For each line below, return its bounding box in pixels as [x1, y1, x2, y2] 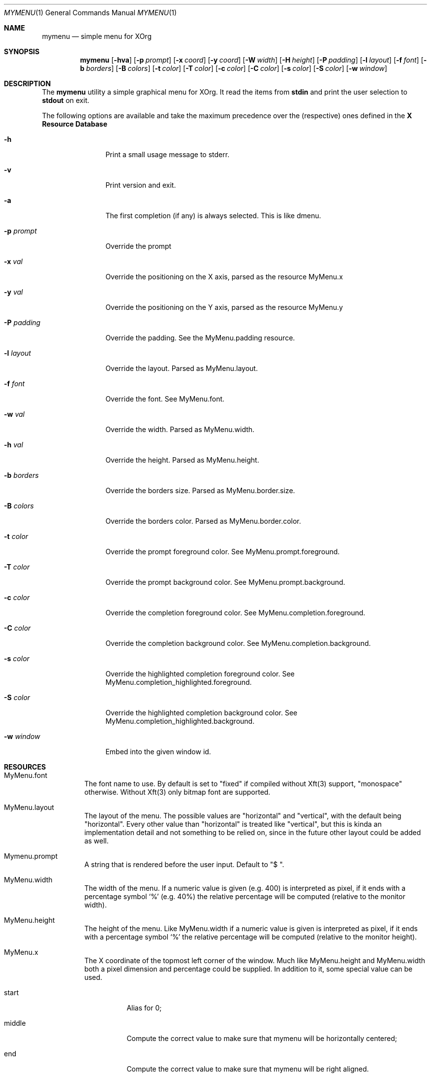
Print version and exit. [105, 181, 176, 189]
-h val [4, 440, 23, 449]
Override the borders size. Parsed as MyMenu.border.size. [105, 486, 295, 495]
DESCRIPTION [4, 79, 51, 88]
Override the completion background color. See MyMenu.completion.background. [105, 639, 371, 647]
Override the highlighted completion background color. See [105, 708, 298, 717]
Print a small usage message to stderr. [105, 150, 230, 159]
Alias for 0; [126, 1004, 162, 1012]
